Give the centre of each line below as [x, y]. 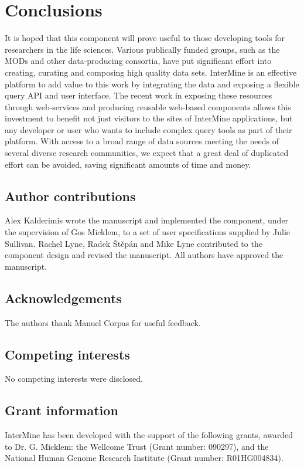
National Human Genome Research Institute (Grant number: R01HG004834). [144, 458]
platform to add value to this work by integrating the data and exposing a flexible [152, 84]
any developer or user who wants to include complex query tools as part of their [148, 129]
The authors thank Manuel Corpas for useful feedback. [103, 322]
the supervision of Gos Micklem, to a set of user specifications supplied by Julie [148, 232]
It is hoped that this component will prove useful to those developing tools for [145, 38]
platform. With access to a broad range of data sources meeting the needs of [142, 141]
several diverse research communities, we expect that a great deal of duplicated [147, 153]
